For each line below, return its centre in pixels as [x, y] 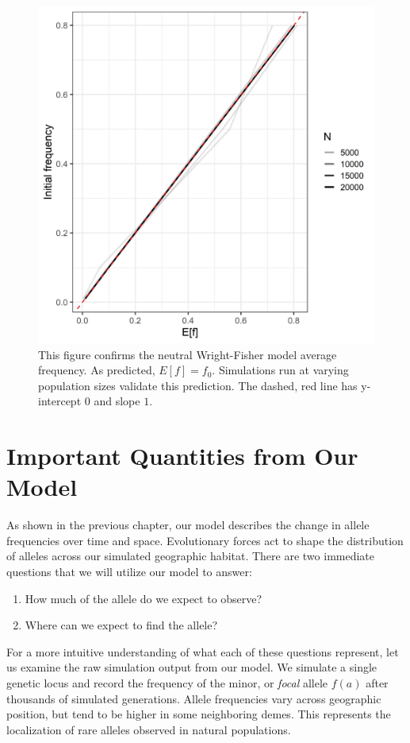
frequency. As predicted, [97, 370]
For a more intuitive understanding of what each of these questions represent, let [203, 651]
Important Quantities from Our [182, 456]
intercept [60, 401]
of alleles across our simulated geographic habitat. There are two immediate [191, 556]
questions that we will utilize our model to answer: [129, 572]
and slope [117, 401]
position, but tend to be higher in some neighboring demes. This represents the [199, 714]
